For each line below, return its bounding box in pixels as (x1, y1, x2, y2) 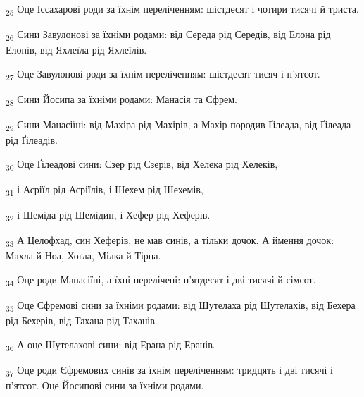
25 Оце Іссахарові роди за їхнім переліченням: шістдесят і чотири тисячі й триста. (6, 1, 359, 18)
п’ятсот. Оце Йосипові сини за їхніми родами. (6, 378, 204, 392)
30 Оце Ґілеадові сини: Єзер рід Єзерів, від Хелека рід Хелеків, (6, 156, 278, 173)
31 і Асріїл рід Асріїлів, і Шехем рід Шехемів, (6, 181, 203, 198)
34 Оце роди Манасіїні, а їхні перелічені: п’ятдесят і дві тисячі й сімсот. (6, 271, 316, 288)
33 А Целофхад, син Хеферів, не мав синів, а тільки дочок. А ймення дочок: (6, 233, 334, 249)
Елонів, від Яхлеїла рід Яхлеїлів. (6, 42, 147, 57)
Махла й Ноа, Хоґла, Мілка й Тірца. (6, 248, 161, 263)
